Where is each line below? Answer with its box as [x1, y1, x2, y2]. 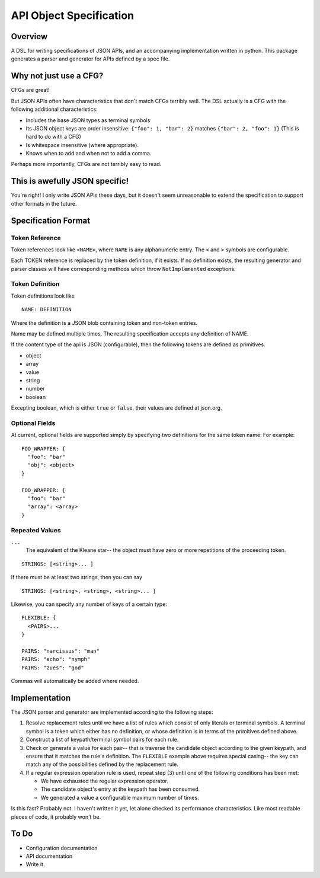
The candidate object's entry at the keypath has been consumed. [40, 786, 200, 793]
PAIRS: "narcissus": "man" [21, 647, 100, 654]
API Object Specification [11, 9, 135, 22]
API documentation [25, 853, 73, 860]
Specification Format [11, 215, 91, 225]
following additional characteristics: [11, 106, 98, 113]
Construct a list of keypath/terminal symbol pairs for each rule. [25, 736, 179, 743]
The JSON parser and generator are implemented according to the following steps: [11, 708, 213, 716]
